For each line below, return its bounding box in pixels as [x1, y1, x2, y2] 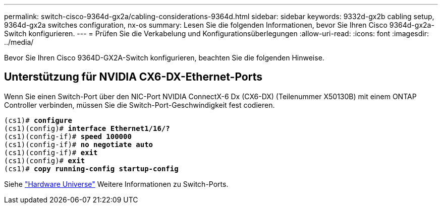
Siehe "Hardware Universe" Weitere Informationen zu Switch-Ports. [4, 179, 229, 188]
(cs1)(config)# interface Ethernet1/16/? [4, 124, 170, 132]
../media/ [4, 38, 34, 46]
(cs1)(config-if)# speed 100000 [4, 132, 132, 141]
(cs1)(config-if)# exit [4, 148, 98, 157]
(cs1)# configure [4, 116, 72, 124]
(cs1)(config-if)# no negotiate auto [4, 140, 153, 149]
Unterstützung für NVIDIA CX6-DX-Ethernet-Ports [4, 71, 262, 84]
